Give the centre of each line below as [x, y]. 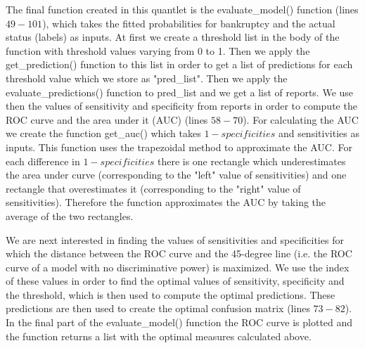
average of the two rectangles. [70, 215]
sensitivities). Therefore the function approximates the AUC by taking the [166, 202]
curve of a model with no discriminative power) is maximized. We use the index [178, 267]
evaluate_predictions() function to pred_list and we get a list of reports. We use [180, 92]
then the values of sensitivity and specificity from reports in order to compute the [181, 106]
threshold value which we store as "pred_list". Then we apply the [147, 78]
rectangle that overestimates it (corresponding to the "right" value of [153, 188]
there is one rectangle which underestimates [251, 161]
